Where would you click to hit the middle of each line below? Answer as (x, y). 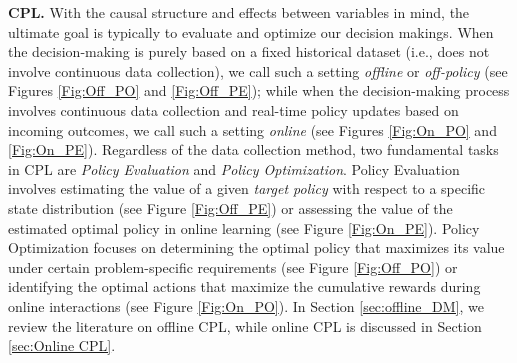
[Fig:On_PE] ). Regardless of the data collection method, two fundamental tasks (253, 149)
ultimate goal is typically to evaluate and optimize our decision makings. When (251, 31)
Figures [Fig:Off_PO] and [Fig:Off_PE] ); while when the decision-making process (259, 90)
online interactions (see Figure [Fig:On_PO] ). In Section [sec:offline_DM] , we (246, 305)
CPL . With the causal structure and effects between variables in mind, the (239, 12)
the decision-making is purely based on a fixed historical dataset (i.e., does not (249, 51)
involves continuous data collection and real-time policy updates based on (233, 109)
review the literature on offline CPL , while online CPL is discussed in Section (245, 325)
